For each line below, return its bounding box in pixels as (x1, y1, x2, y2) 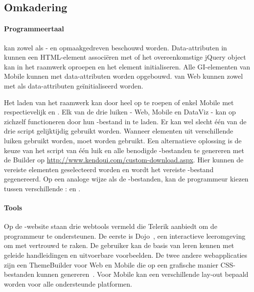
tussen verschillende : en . (4, 183, 81, 193)
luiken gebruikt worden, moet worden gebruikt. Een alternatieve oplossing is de (4, 135, 242, 145)
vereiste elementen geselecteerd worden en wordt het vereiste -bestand (4, 164, 214, 174)
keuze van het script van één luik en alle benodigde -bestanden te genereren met (4, 145, 245, 155)
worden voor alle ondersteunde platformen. (4, 278, 132, 289)
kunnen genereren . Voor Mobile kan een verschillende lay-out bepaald (36, 269, 249, 279)
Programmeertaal (4, 23, 64, 34)
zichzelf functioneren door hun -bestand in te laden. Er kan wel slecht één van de (4, 116, 247, 126)
